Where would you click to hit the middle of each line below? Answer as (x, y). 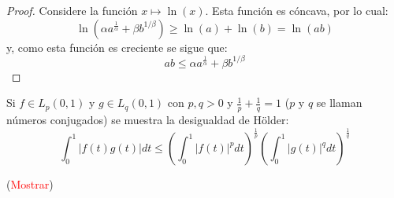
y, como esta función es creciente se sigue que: (117, 47)
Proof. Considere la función (72, 10)
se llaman (339, 103)
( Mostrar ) (30, 184)
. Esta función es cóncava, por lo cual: (297, 10)
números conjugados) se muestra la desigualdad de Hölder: (148, 120)
